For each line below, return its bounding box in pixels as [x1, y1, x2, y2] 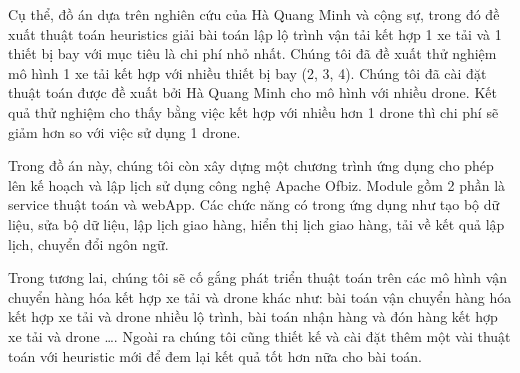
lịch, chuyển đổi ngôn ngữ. [8, 233, 169, 254]
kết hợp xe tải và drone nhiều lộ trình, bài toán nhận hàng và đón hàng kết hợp [8, 306, 498, 327]
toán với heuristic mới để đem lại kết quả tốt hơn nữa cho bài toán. [8, 345, 422, 366]
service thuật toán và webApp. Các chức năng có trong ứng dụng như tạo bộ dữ [8, 194, 500, 215]
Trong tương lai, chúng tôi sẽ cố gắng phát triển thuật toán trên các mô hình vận [8, 267, 508, 288]
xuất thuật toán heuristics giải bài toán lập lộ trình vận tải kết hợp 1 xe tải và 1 [8, 23, 502, 44]
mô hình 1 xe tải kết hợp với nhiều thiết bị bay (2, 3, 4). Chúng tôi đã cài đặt [8, 62, 487, 83]
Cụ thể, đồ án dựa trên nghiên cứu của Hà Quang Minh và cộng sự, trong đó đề [8, 4, 500, 24]
